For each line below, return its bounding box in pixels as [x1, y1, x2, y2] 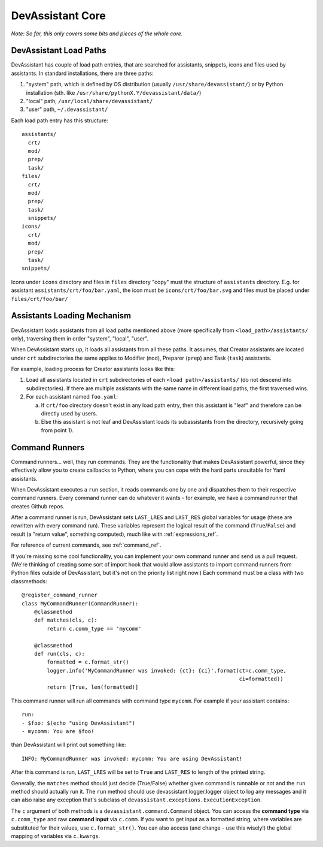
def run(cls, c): [33, 650, 85, 657]
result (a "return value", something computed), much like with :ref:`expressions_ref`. [11, 530, 218, 538]
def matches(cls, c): [33, 617, 98, 623]
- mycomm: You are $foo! [22, 728, 95, 735]
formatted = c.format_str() [47, 659, 129, 665]
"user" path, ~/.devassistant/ [26, 106, 108, 113]
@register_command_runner [22, 592, 98, 599]
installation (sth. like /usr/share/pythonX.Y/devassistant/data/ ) [26, 89, 202, 96]
